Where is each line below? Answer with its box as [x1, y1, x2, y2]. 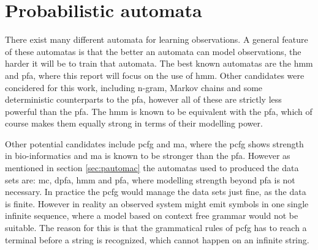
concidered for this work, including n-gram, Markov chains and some [5, 81, 263, 94]
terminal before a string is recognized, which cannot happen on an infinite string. [5, 233, 309, 246]
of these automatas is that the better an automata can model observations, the [5, 45, 301, 57]
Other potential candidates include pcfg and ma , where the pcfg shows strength [5, 137, 304, 150]
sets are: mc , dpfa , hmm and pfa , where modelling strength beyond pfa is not [5, 173, 295, 186]
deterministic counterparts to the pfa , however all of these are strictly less [5, 93, 282, 106]
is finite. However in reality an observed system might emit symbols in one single [5, 197, 309, 210]
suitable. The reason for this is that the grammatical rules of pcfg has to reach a [5, 221, 307, 234]
